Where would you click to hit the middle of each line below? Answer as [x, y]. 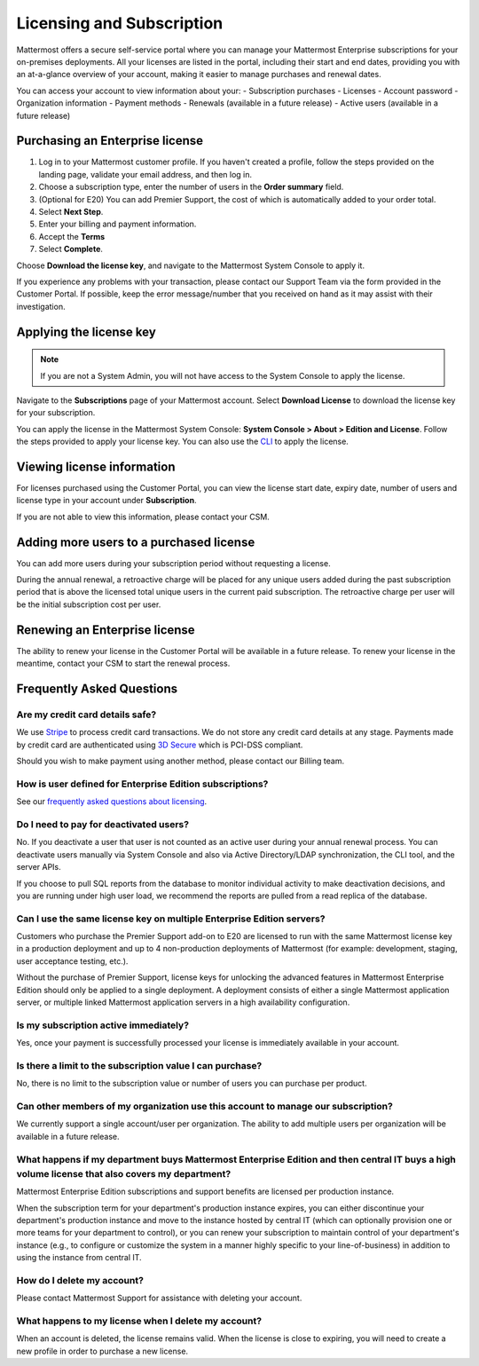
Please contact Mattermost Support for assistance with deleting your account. [159, 1298]
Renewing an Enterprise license [106, 630]
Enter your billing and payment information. [118, 224]
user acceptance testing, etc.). [72, 961]
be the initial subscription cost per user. [89, 604]
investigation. [41, 306]
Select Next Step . [71, 211]
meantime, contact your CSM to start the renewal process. [123, 663]
